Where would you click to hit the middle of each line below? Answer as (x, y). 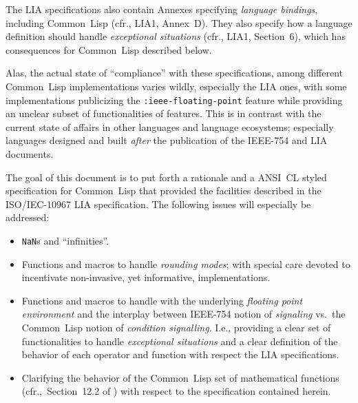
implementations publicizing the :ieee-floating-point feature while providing (174, 100)
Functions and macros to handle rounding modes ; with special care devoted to (186, 263)
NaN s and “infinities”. (65, 240)
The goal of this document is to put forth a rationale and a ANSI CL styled (166, 177)
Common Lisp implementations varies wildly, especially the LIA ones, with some (176, 86)
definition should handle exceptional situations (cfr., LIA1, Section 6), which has (176, 36)
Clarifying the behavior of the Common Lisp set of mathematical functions (180, 377)
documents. (30, 154)
